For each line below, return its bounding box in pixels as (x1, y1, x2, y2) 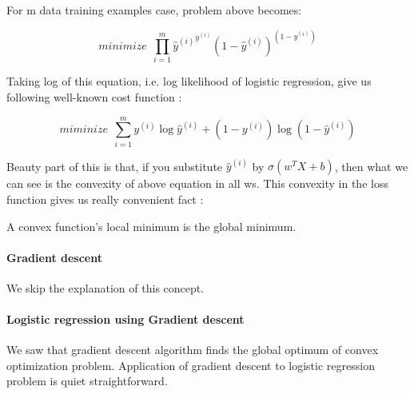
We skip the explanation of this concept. (6, 279, 205, 296)
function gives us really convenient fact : (6, 190, 204, 207)
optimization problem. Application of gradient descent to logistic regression (6, 356, 375, 373)
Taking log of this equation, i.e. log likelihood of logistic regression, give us (6, 73, 372, 90)
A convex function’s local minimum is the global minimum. (6, 217, 297, 234)
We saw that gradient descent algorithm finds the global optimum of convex (6, 341, 379, 358)
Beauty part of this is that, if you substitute (6, 157, 223, 174)
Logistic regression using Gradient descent (6, 311, 245, 328)
